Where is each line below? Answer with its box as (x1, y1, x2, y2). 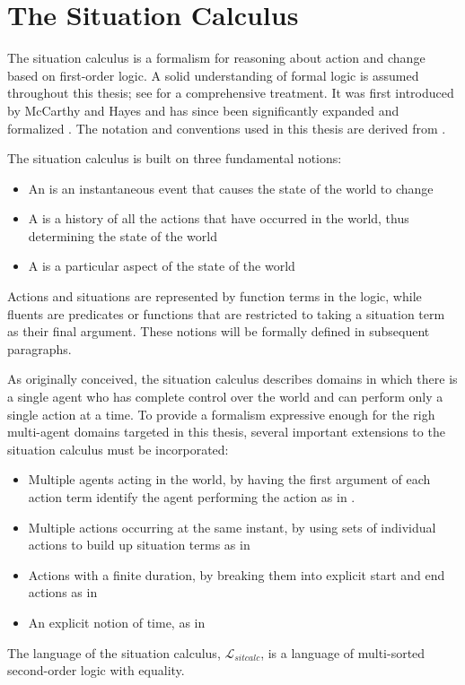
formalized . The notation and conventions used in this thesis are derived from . (7, 118, 446, 137)
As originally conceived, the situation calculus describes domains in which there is (7, 369, 458, 388)
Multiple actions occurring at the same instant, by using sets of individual (28, 517, 436, 536)
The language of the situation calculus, (7, 643, 221, 662)
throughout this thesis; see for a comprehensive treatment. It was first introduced (7, 83, 454, 102)
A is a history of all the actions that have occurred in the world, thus (28, 209, 409, 228)
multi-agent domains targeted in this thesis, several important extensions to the (7, 422, 445, 441)
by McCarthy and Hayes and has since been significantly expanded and (7, 100, 399, 119)
